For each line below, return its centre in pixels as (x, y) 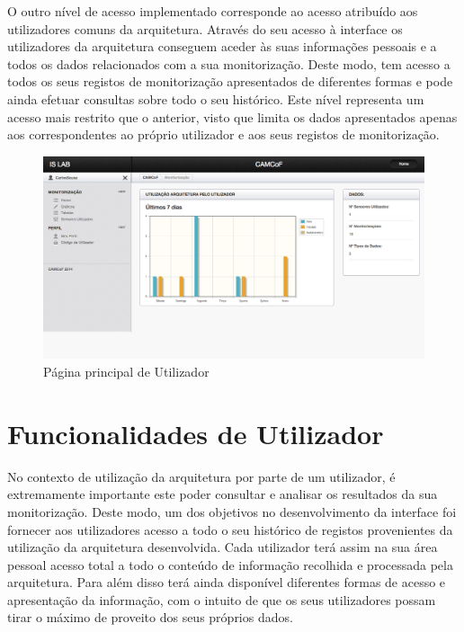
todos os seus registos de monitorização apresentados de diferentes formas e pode (230, 81)
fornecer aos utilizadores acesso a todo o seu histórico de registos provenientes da (230, 529)
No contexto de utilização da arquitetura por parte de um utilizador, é (201, 476)
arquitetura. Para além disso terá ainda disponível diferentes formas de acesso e (227, 582)
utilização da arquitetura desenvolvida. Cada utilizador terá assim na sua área (223, 547)
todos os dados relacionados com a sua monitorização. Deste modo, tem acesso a (229, 63)
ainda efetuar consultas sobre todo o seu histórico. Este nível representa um (216, 98)
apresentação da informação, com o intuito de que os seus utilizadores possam (222, 599)
